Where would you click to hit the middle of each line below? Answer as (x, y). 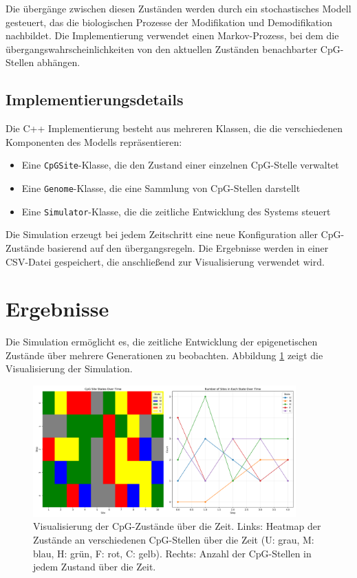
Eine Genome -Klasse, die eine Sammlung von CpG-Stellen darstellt (161, 188)
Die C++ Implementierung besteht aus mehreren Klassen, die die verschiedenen (174, 128)
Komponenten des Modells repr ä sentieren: (94, 141)
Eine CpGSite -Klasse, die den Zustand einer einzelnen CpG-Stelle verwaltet (180, 165)
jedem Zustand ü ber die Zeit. (95, 567)
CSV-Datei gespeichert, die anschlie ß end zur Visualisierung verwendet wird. (165, 261)
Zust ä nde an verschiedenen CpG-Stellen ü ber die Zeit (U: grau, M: (174, 539)
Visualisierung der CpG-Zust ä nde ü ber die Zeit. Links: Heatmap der (177, 526)
